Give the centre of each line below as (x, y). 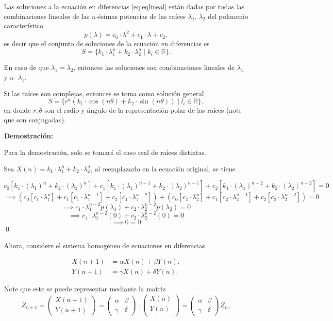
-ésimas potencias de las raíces (141, 16)
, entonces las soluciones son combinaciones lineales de (154, 67)
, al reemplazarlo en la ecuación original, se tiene (163, 168)
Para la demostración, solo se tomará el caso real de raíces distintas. (105, 152)
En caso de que (26, 67)
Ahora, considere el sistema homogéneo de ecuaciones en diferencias (105, 245)
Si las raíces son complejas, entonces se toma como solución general (104, 93)
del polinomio (228, 16)
